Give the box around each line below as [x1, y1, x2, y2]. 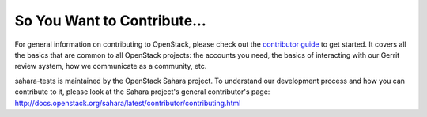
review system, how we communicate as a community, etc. [14, 62, 207, 71]
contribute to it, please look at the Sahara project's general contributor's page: [14, 87, 270, 96]
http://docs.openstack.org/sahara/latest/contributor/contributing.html [14, 98, 241, 108]
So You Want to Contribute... [14, 12, 207, 29]
